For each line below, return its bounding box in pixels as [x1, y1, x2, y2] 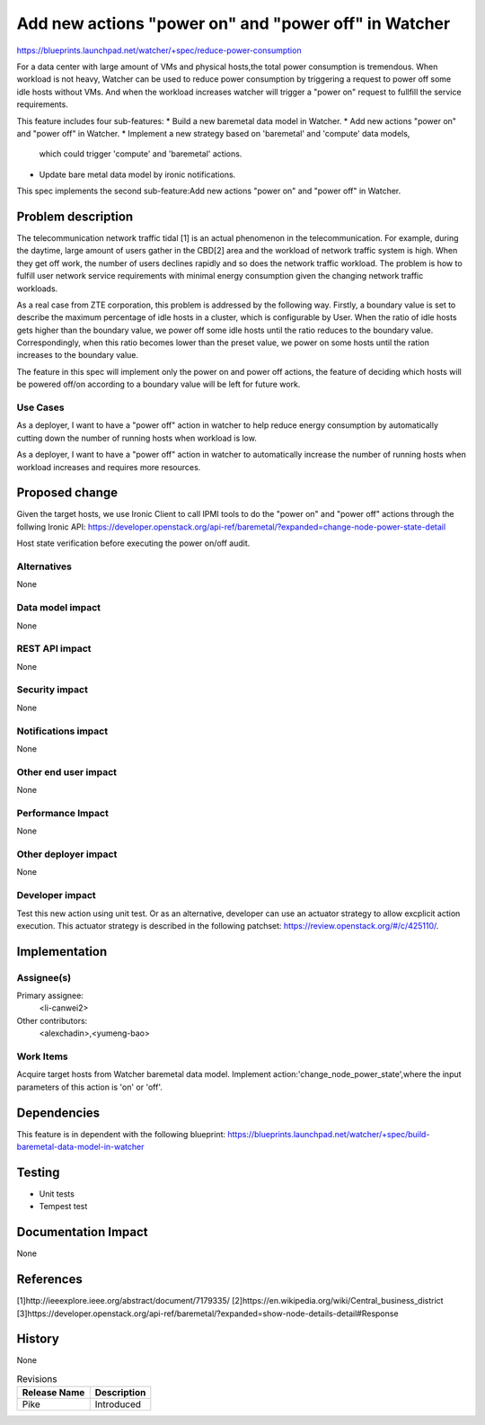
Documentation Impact [16, 1225, 148, 1240]
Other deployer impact [16, 848, 118, 860]
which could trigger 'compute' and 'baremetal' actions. [39, 148, 242, 159]
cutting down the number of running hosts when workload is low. [16, 432, 258, 443]
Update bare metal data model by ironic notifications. [39, 169, 236, 180]
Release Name [22, 1386, 85, 1399]
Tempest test [39, 1201, 88, 1212]
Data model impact [16, 601, 101, 614]
